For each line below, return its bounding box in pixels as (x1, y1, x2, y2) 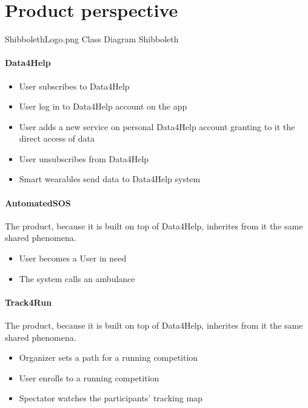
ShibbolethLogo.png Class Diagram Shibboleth (5, 33, 179, 45)
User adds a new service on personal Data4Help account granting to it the (19, 120, 295, 133)
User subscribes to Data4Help (19, 79, 130, 92)
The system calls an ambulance (19, 272, 135, 285)
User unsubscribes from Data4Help (19, 152, 149, 165)
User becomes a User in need (19, 252, 127, 265)
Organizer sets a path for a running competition (19, 351, 198, 364)
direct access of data (19, 132, 95, 145)
